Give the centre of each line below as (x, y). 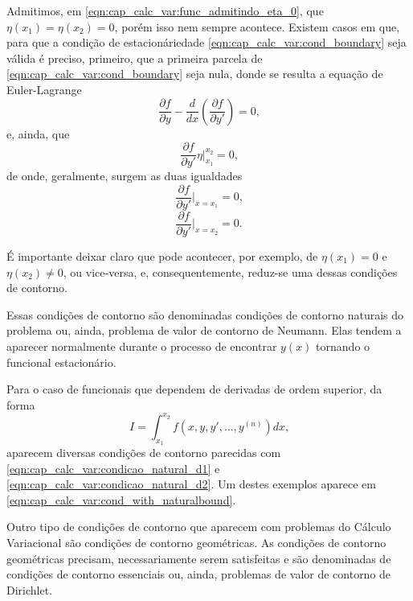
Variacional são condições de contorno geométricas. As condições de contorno (196, 542)
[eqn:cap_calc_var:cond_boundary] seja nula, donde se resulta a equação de (195, 74)
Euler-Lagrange (44, 89)
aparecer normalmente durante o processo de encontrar (142, 346)
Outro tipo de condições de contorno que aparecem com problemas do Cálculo (199, 527)
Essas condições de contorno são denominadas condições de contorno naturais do (205, 314)
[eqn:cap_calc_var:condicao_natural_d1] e (113, 468)
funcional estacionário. (61, 362)
